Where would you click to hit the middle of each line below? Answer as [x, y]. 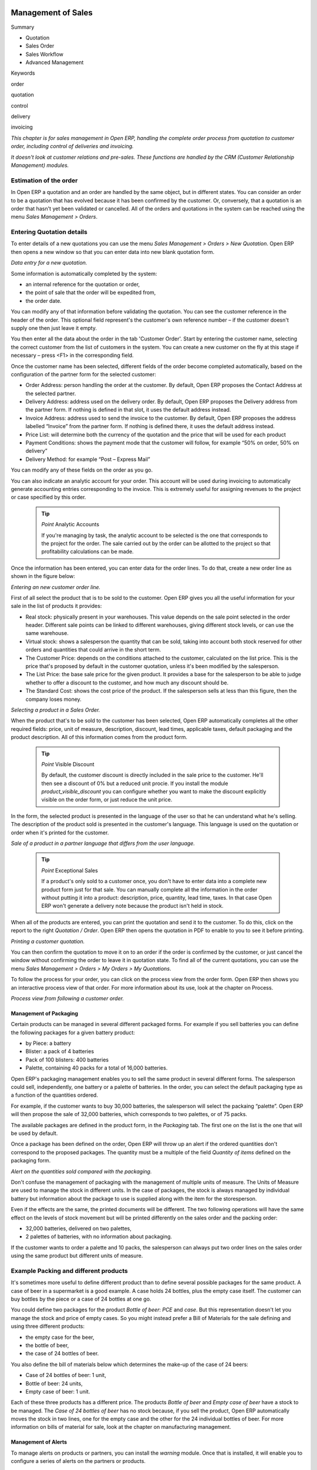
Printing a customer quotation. [48, 941]
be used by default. [34, 1133]
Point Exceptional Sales [70, 870]
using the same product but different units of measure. [77, 1256]
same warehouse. [47, 633]
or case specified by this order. [48, 497]
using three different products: [48, 1327]
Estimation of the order [44, 181]
